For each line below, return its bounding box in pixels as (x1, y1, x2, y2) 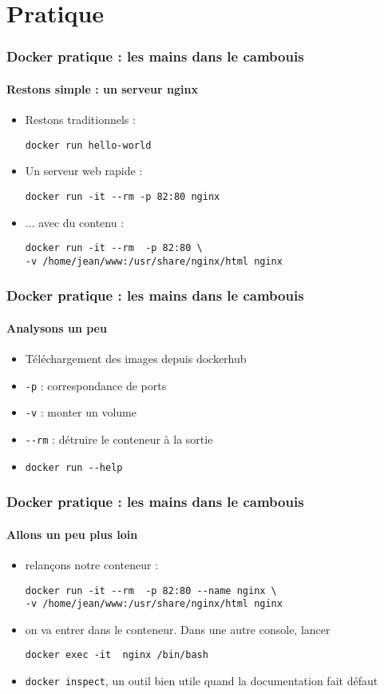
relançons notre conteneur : (25, 556, 159, 572)
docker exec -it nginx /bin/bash (25, 649, 208, 661)
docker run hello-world (25, 139, 152, 151)
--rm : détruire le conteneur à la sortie (25, 430, 213, 447)
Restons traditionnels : (25, 111, 136, 128)
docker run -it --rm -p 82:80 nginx (25, 190, 220, 202)
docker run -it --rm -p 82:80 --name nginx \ (25, 584, 277, 596)
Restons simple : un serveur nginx (6, 80, 198, 97)
